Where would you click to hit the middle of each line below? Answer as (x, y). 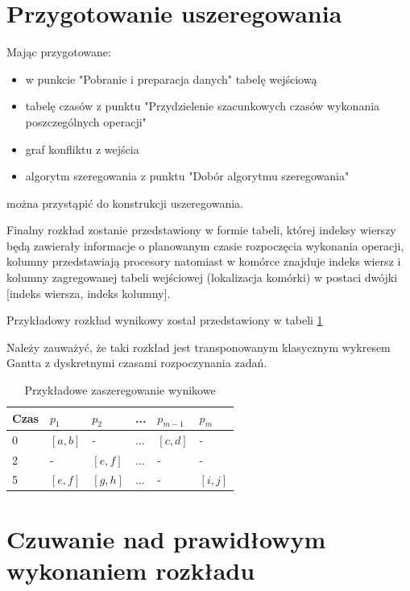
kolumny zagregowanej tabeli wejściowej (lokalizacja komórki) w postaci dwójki (202, 277)
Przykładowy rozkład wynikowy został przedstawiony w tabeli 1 (165, 320)
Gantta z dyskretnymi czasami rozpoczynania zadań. (137, 363)
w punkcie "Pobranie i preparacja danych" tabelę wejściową (171, 79)
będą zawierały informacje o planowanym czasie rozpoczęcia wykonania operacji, (205, 245)
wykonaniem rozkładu (131, 570)
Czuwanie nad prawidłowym (166, 538)
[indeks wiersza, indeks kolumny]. (89, 293)
